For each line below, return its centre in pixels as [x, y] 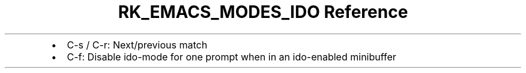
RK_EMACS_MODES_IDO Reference [263, 12]
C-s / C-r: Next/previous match [137, 45]
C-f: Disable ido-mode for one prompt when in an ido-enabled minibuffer [231, 57]
